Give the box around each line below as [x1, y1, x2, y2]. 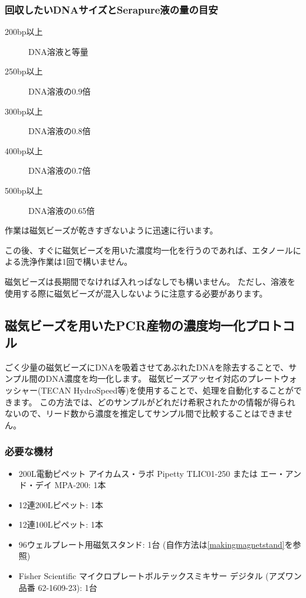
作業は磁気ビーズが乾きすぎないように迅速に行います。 [5, 224, 218, 236]
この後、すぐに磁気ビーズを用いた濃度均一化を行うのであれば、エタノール [5, 243, 293, 256]
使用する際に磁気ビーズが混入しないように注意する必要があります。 [5, 287, 268, 299]
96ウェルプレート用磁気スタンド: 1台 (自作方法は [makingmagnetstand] [18, 538, 285, 550]
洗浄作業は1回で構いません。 [21, 255, 133, 268]
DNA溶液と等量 [28, 45, 88, 57]
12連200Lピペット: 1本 [18, 498, 104, 511]
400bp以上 [5, 144, 43, 157]
